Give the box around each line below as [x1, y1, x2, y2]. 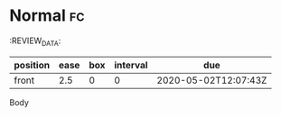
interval [114, 58, 148, 71]
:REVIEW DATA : [9, 35, 61, 48]
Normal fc [9, 5, 85, 26]
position [14, 58, 51, 71]
